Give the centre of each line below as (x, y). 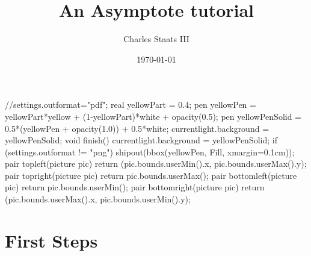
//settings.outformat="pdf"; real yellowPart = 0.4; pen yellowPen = (131, 105)
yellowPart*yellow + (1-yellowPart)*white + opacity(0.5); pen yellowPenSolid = (153, 116)
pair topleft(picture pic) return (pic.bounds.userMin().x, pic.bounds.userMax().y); (156, 164)
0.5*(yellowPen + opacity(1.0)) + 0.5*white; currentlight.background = (137, 128)
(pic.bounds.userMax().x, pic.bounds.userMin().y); (98, 199)
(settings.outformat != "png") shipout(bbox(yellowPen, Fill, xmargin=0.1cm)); (150, 151)
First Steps (51, 240)
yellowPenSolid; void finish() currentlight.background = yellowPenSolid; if (141, 140)
